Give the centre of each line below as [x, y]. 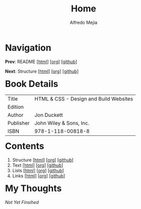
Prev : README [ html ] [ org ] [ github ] [41, 61]
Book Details [32, 84]
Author [16, 115]
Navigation [28, 48]
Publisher [19, 123]
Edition [16, 107]
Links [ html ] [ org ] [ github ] [39, 176]
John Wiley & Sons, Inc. [62, 123]
